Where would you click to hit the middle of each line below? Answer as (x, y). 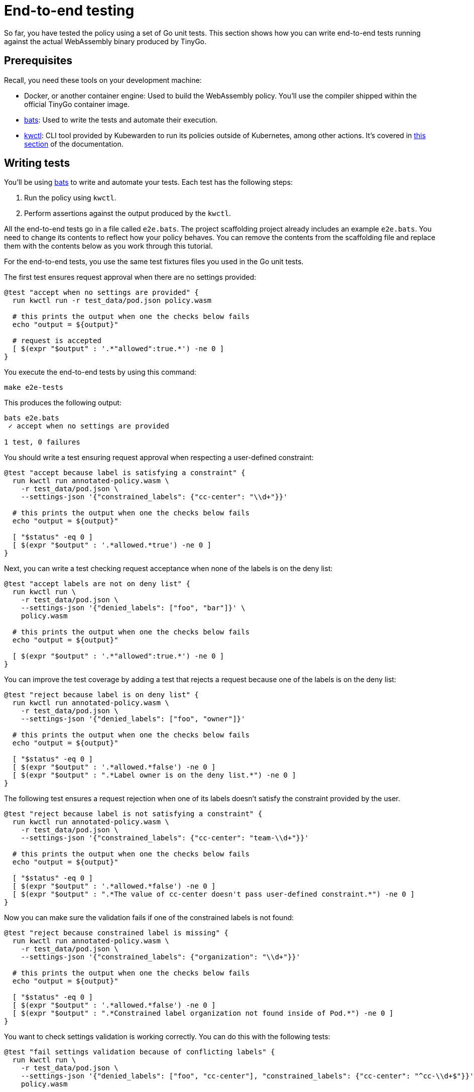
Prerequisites (38, 61)
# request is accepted (57, 341)
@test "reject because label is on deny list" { (101, 695)
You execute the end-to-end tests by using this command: (100, 372)
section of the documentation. (74, 144)
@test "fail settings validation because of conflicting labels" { (140, 1052)
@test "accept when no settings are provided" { (101, 293)
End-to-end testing (69, 11)
